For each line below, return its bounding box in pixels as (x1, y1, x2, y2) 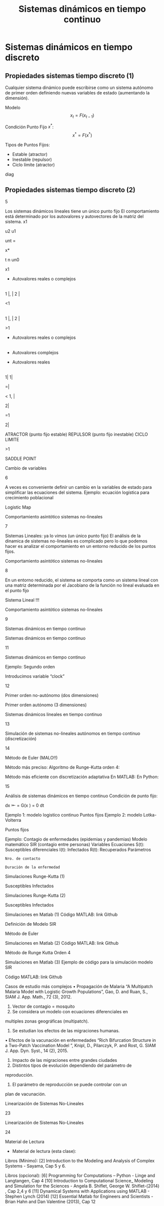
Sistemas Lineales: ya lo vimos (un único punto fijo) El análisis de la (5, 533, 141, 539)
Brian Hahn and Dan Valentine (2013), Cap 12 (5, 1199, 96, 1205)
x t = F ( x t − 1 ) (70, 112, 94, 119)
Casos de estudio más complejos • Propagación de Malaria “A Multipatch (5, 983, 153, 989)
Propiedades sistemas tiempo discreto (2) (5, 185, 136, 194)
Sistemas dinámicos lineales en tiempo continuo (5, 711, 102, 717)
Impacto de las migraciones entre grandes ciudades (12, 1057, 117, 1063)
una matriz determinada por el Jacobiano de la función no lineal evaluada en (5, 582, 160, 588)
